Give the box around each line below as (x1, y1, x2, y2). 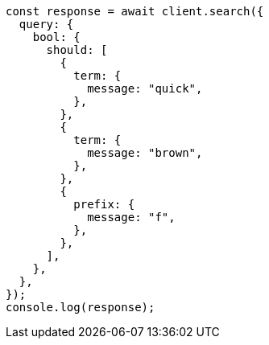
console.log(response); (6, 301, 155, 314)
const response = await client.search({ (6, 5, 264, 18)
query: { (19, 18, 74, 31)
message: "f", (87, 211, 176, 224)
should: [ (46, 43, 108, 56)
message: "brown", (87, 146, 203, 159)
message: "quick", (87, 82, 203, 95)
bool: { (32, 31, 81, 43)
